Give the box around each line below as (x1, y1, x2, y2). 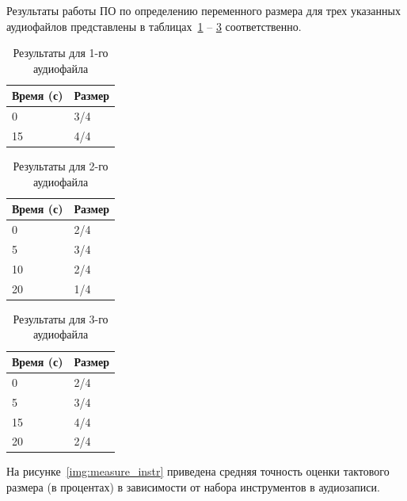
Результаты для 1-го (13, 44, 108, 61)
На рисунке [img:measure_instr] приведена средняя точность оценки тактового (6, 463, 390, 480)
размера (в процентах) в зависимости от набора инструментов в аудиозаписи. (6, 479, 380, 495)
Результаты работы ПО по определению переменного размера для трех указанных (6, 2, 401, 18)
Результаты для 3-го (13, 310, 108, 327)
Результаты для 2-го (13, 158, 108, 174)
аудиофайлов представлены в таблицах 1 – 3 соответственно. (6, 17, 302, 34)
